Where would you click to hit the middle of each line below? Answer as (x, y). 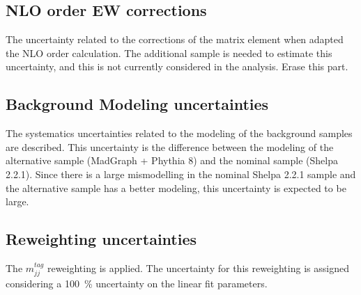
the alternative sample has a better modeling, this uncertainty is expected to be (176, 188)
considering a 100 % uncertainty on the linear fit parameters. (137, 284)
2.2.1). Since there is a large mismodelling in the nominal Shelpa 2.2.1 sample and (181, 174)
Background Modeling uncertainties (137, 104)
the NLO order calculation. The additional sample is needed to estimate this (169, 53)
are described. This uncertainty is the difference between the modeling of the (170, 146)
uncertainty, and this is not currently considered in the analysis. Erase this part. (177, 66)
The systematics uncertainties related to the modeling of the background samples (179, 133)
